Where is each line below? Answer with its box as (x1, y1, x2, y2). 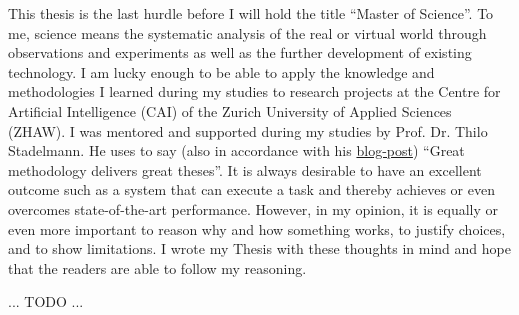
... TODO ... (8, 291, 84, 312)
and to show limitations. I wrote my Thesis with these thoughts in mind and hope (8, 238, 511, 259)
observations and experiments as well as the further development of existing (8, 42, 472, 63)
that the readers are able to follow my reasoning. (8, 257, 307, 278)
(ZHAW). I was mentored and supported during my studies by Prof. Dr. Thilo (8, 120, 488, 141)
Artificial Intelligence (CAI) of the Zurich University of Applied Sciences (8, 100, 452, 121)
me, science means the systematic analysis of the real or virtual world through (8, 22, 487, 43)
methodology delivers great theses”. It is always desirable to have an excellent (8, 159, 482, 180)
